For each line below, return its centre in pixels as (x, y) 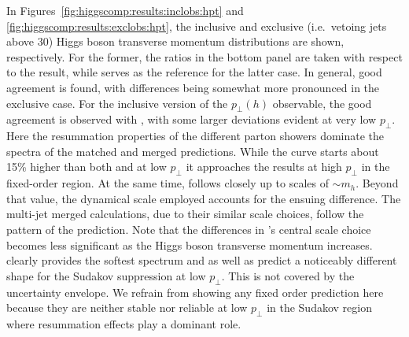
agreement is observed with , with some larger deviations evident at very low (192, 119)
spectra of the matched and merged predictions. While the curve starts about (193, 151)
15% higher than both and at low (87, 167)
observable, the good (322, 103)
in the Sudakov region (319, 307)
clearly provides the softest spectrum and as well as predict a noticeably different (202, 260)
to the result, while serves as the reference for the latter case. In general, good (194, 72)
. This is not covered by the (288, 275)
